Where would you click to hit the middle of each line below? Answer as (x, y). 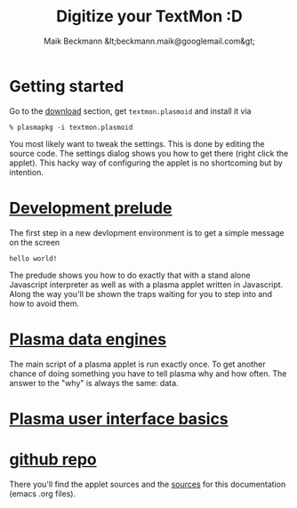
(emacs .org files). (43, 493)
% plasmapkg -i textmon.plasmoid (71, 127)
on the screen (35, 242)
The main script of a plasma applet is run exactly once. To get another (137, 364)
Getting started (67, 86)
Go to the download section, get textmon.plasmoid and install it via (130, 111)
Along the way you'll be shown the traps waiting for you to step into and (141, 294)
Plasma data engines (88, 339)
